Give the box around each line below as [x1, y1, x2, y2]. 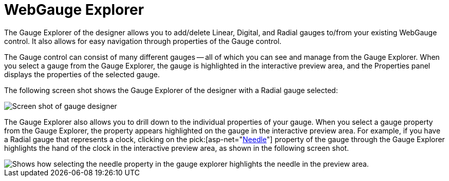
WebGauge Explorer [4, 1, 144, 18]
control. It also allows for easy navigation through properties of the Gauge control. [4, 36, 282, 46]
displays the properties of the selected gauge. [4, 70, 160, 79]
